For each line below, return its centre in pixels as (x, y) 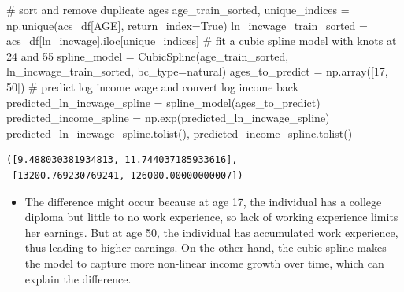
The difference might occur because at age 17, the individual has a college (203, 201)
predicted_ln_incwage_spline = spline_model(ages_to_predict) (163, 102)
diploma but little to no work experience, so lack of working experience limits (211, 217)
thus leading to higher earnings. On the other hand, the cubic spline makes (206, 248)
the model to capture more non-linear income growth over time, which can (204, 262)
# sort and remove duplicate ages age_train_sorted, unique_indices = (178, 9)
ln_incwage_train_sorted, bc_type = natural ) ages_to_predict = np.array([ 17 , (197, 71)
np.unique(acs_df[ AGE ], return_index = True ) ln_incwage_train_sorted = (187, 25)
